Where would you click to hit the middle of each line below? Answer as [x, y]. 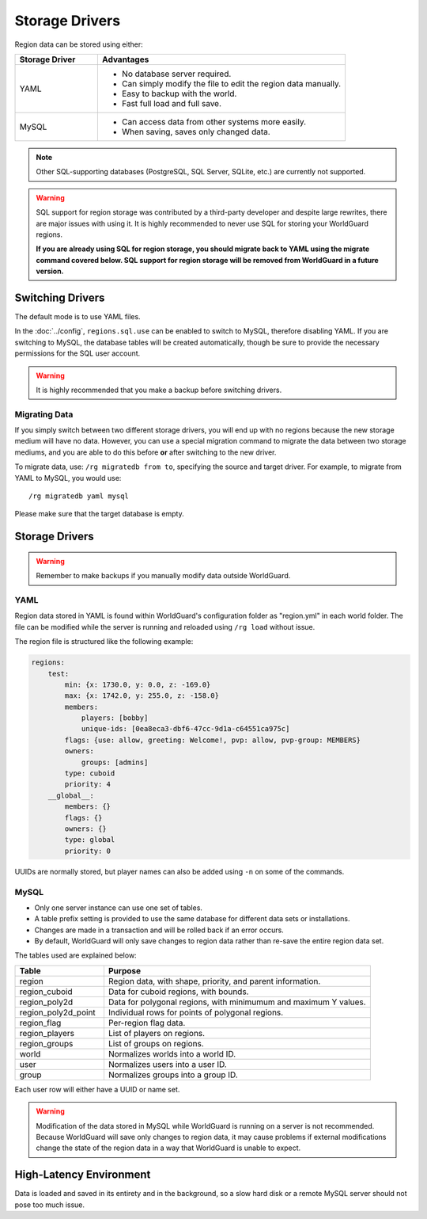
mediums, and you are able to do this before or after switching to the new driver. [145, 452]
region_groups [46, 1043]
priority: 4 [87, 785]
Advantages [125, 59]
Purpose [125, 970]
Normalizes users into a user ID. [167, 1064]
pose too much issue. [50, 1205]
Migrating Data [44, 414]
